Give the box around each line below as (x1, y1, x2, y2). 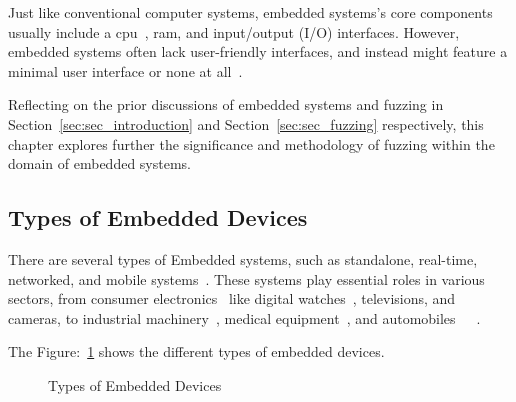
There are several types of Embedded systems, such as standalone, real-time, (8, 248, 478, 269)
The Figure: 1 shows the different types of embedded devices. (8, 341, 385, 362)
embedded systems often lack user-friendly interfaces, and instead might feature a (8, 41, 508, 62)
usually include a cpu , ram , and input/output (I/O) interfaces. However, (8, 21, 460, 42)
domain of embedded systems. (8, 153, 191, 174)
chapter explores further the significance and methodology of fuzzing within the (8, 133, 495, 154)
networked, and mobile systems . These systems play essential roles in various (8, 268, 485, 289)
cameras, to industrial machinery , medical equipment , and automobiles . (8, 307, 481, 328)
